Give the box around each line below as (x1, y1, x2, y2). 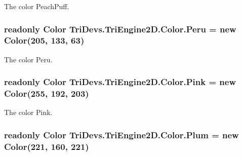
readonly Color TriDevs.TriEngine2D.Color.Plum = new (4, 128, 239, 141)
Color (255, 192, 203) (4, 87, 89, 100)
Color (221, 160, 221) (4, 140, 89, 152)
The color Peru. (4, 54, 53, 64)
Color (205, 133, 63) (4, 34, 85, 47)
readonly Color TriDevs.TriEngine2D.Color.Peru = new (4, 22, 236, 35)
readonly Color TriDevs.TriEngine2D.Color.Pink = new (4, 75, 236, 88)
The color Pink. (4, 107, 53, 118)
